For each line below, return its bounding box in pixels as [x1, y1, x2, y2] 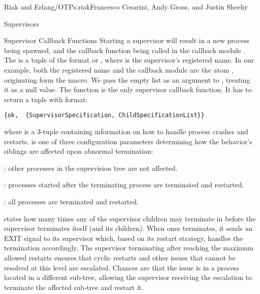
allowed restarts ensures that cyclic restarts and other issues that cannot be [4, 252, 235, 262]
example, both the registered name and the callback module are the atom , [4, 64, 233, 75]
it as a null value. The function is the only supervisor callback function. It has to [4, 84, 252, 95]
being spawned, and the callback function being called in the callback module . [4, 45, 245, 55]
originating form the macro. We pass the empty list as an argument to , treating [4, 74, 250, 85]
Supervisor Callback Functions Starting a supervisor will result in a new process [4, 35, 249, 46]
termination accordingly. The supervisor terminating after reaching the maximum [4, 242, 254, 253]
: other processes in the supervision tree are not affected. [4, 162, 177, 173]
